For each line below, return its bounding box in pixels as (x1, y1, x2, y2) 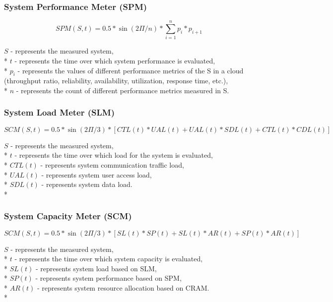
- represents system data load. (41, 179, 133, 189)
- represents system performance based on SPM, (35, 273, 182, 283)
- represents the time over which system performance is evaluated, (14, 55, 215, 65)
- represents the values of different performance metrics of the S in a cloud (17, 65, 244, 75)
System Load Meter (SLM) (4, 106, 115, 119)
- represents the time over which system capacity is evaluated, (14, 253, 203, 264)
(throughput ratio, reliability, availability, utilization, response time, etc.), (4, 75, 228, 86)
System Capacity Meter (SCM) (4, 210, 132, 222)
